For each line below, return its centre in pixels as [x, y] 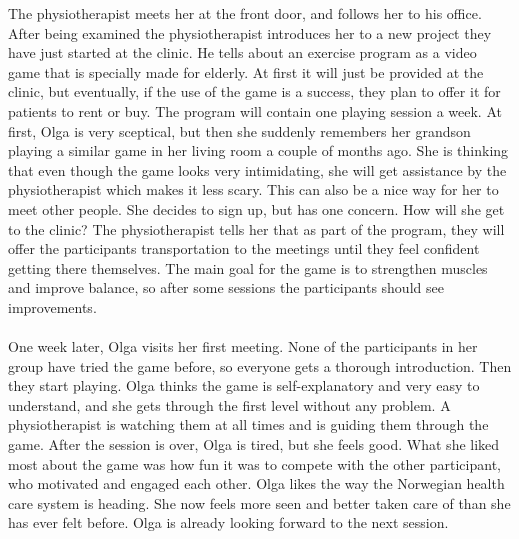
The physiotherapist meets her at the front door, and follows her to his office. [245, 13]
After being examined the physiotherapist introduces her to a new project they [250, 32]
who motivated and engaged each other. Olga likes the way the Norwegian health [256, 483]
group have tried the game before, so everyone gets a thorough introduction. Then [260, 365]
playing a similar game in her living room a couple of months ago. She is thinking [258, 150]
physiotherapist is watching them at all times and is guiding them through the [248, 424]
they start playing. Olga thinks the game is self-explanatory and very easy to [244, 385]
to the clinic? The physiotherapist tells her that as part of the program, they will [256, 228]
